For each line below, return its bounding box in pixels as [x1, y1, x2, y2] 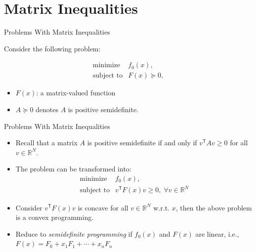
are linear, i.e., [195, 228, 239, 239]
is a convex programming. [15, 212, 94, 222]
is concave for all [78, 202, 128, 212]
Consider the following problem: [4, 43, 101, 53]
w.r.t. [153, 202, 170, 212]
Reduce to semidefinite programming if [15, 228, 132, 239]
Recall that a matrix [15, 137, 78, 148]
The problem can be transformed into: [15, 164, 131, 174]
